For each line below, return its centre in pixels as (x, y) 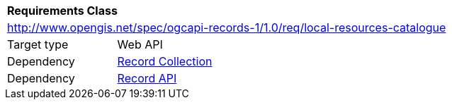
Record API (147, 78)
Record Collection (165, 61)
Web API (140, 44)
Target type (38, 44)
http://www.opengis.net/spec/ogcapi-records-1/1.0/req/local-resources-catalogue (227, 27)
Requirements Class (62, 11)
